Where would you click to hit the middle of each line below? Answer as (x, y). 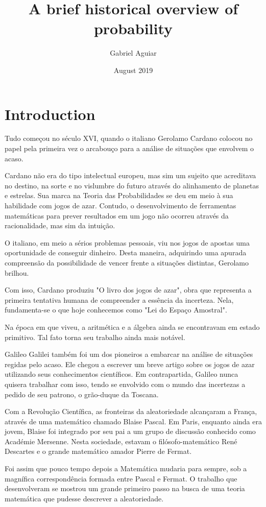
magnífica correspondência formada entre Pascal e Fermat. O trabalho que (121, 478)
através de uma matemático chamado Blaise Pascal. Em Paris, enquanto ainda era (133, 421)
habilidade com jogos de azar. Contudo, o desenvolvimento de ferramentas (120, 205)
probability (133, 28)
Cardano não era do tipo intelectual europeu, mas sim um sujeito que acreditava (130, 175)
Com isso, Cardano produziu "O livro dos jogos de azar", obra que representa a (128, 290)
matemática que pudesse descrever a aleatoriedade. (84, 498)
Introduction (50, 114)
